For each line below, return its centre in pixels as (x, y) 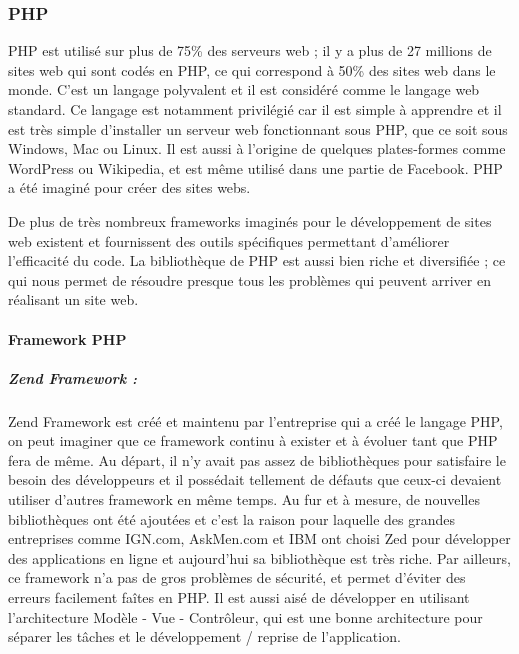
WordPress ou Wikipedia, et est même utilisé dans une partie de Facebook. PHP (255, 167)
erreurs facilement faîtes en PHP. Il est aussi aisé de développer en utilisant (239, 597)
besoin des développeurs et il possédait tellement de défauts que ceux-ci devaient (255, 479)
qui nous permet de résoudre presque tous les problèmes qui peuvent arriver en (249, 279)
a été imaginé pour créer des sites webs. (129, 187)
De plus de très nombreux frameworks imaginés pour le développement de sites (250, 220)
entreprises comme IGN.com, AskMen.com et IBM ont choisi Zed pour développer (259, 538)
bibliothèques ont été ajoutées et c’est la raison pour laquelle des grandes (232, 518)
